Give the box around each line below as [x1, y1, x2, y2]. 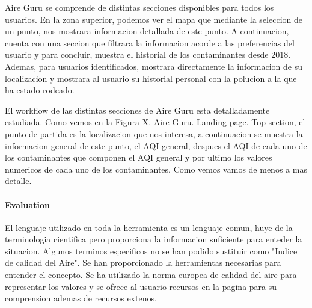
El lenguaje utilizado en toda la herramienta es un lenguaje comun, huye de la [5, 221, 293, 233]
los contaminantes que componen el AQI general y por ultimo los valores [5, 151, 272, 164]
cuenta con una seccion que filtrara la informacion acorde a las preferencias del [5, 36, 295, 49]
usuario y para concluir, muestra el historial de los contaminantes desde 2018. [5, 48, 291, 61]
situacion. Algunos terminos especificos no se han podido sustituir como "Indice [5, 244, 298, 257]
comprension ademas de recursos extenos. [5, 292, 157, 304]
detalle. [5, 174, 32, 187]
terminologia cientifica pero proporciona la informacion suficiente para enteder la [5, 233, 302, 245]
